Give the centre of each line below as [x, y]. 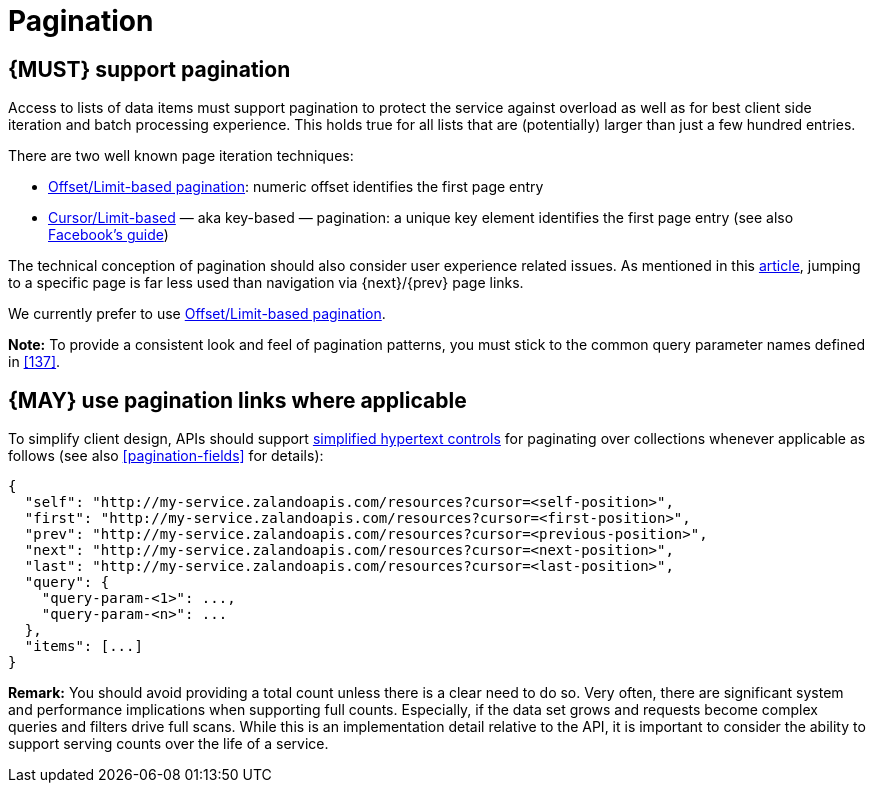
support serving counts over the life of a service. [168, 744]
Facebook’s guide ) [108, 235]
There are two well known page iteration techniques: [181, 156]
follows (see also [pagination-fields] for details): [166, 456]
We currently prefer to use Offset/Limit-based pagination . [197, 314]
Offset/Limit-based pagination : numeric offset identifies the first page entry [296, 187]
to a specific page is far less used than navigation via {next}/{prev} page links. [266, 283]
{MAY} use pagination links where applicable [237, 400]
